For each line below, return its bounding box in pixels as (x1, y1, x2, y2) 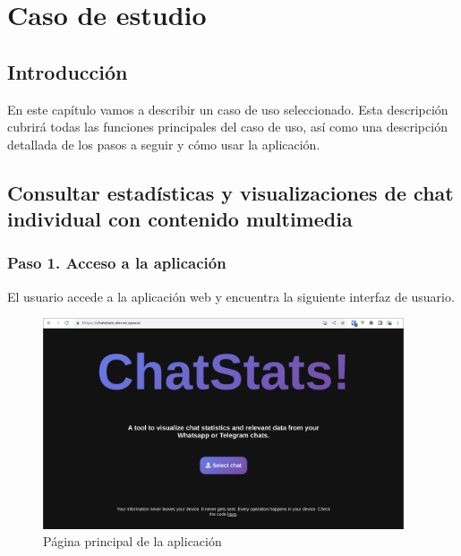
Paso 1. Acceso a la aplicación (7, 252, 226, 274)
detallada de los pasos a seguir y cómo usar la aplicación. (7, 134, 320, 153)
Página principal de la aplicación (43, 532, 222, 551)
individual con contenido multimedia (7, 205, 353, 233)
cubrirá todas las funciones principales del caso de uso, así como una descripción (7, 117, 448, 136)
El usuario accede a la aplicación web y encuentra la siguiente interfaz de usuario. (7, 287, 455, 305)
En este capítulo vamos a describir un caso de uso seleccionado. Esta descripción (7, 99, 448, 118)
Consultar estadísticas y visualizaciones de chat (7, 178, 454, 206)
